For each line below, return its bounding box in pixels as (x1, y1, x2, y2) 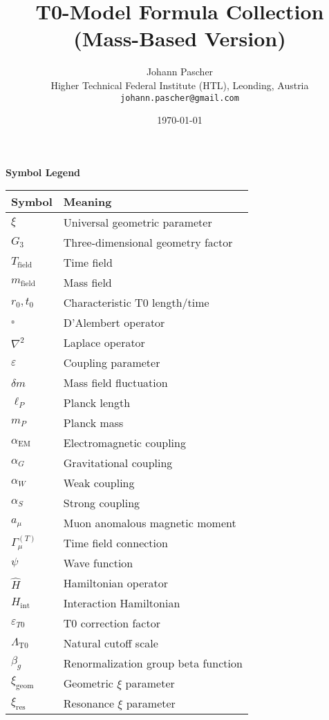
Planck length (63, 395, 131, 411)
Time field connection (63, 535, 168, 551)
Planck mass (63, 415, 124, 431)
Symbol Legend (6, 164, 81, 179)
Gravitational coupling (63, 455, 173, 471)
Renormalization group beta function (63, 655, 243, 672)
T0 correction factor (63, 615, 160, 632)
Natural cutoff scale (63, 635, 158, 652)
